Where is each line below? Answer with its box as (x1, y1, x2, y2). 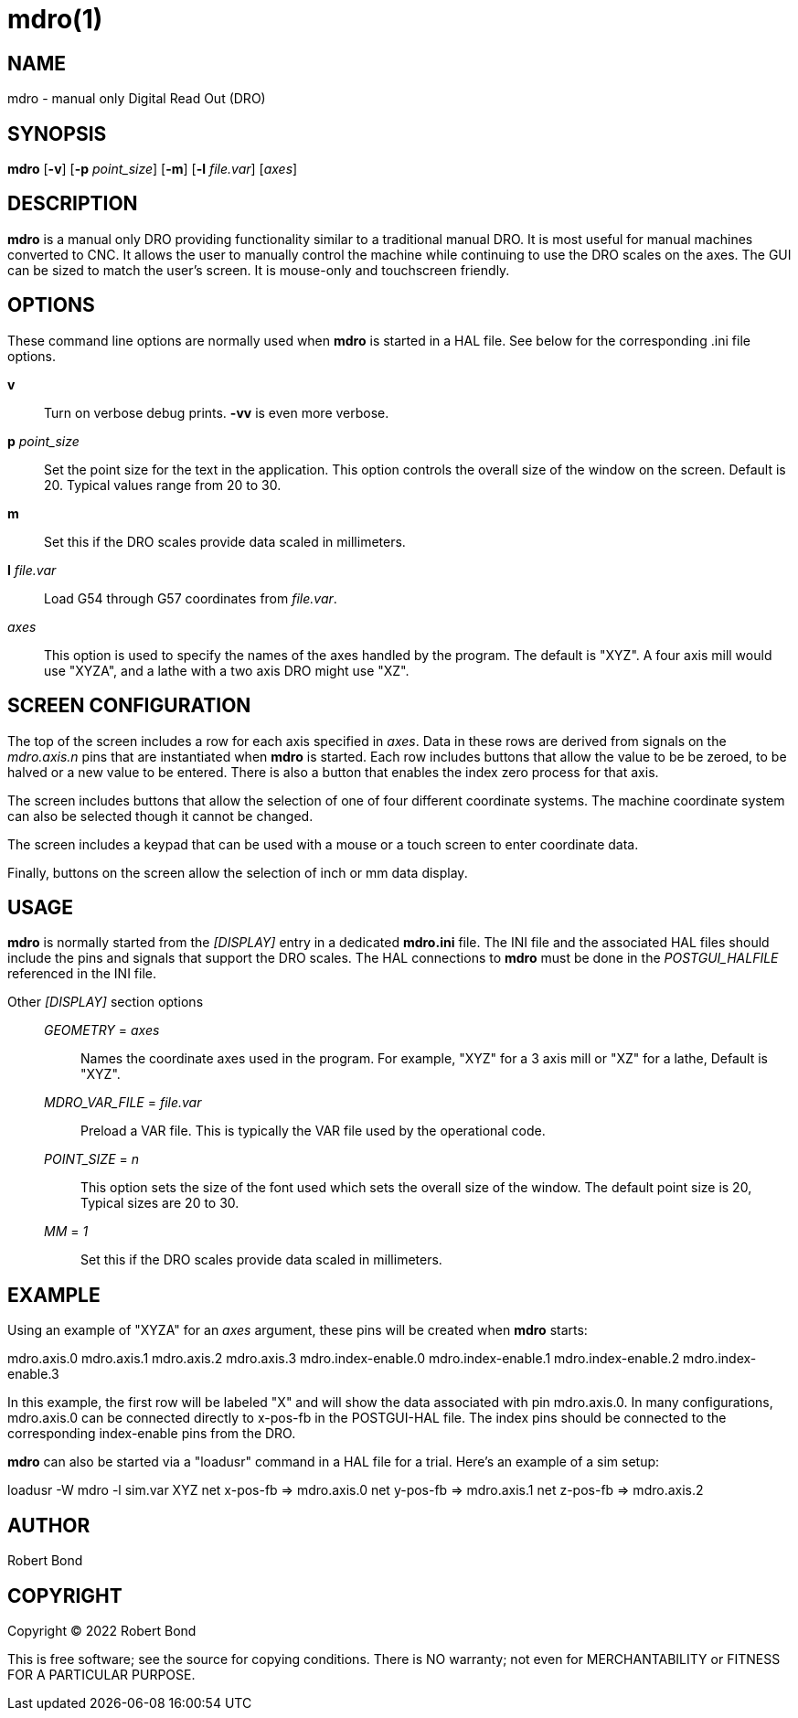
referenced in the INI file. (7, 966, 156, 982)
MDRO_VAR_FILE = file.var (44, 1094, 202, 1111)
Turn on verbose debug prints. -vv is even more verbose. (44, 404, 389, 421)
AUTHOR (7, 1513, 90, 1537)
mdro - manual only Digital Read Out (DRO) (7, 91, 266, 107)
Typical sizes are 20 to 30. (80, 1195, 239, 1211)
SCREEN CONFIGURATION (7, 694, 251, 718)
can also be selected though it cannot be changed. (7, 807, 314, 824)
